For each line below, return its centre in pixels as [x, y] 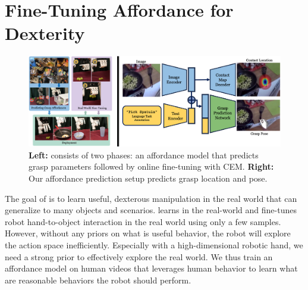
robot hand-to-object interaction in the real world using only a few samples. [143, 221]
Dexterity [45, 33]
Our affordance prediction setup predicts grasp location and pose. [148, 178]
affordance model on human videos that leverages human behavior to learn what [151, 268]
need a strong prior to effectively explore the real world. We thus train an [139, 256]
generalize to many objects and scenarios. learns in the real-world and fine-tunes [151, 210]
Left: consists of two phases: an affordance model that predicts [144, 155]
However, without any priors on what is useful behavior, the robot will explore [148, 233]
